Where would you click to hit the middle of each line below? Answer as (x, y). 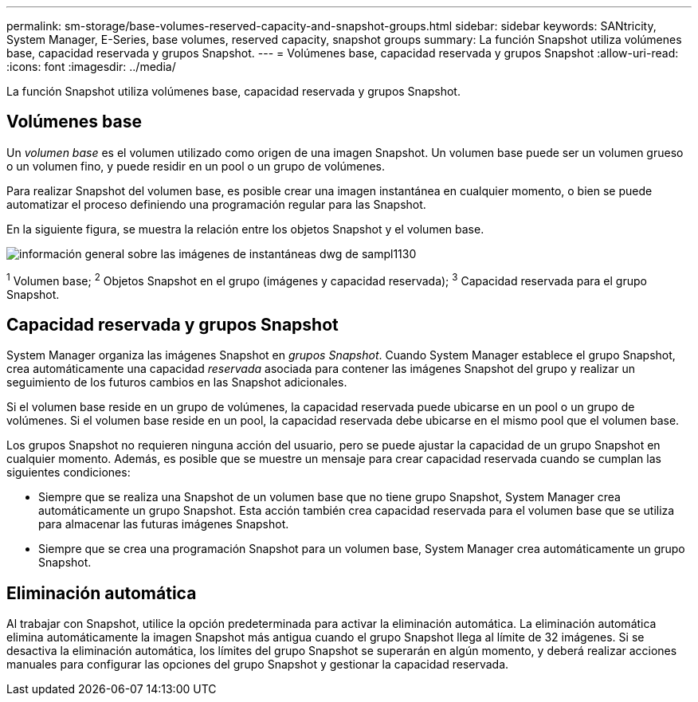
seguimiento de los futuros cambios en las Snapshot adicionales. (177, 382)
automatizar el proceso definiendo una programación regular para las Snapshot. (216, 204)
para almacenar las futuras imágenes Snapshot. (164, 524)
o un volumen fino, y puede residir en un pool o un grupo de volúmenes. (196, 166)
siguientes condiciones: (69, 473)
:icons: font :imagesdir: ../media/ (91, 67)
